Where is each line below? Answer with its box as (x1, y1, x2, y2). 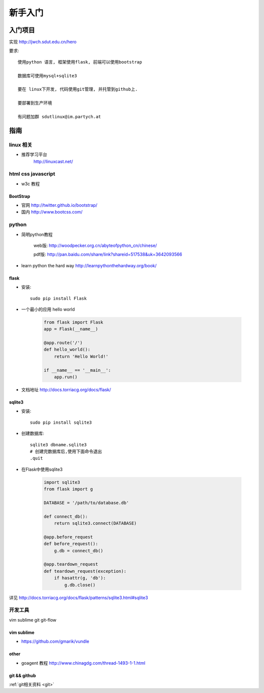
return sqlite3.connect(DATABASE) (54, 520, 137, 526)
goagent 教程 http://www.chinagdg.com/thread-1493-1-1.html (21, 660, 146, 666)
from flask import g (44, 486, 93, 492)
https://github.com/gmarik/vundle (21, 638, 89, 645)
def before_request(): (44, 541, 98, 547)
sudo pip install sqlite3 (30, 419, 92, 425)
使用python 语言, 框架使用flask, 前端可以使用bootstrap (18, 59, 142, 65)
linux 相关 (9, 141, 33, 148)
